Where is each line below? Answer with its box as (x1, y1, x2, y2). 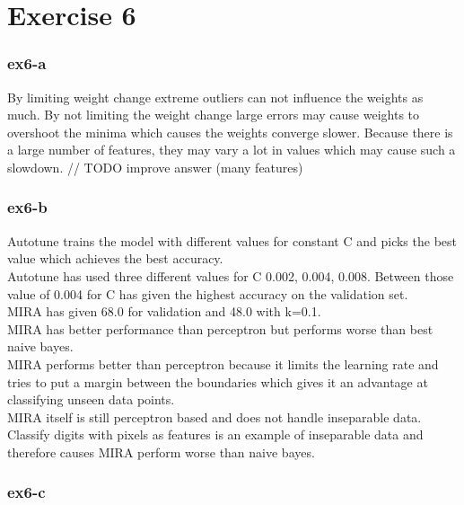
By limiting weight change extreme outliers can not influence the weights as (7, 87, 424, 106)
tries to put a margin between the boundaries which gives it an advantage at (7, 372, 428, 391)
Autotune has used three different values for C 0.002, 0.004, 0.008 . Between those (7, 266, 454, 285)
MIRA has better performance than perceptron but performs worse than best (7, 319, 433, 338)
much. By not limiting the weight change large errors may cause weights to (7, 105, 420, 124)
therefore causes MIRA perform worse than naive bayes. (7, 442, 315, 461)
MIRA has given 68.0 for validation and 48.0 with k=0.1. (7, 302, 321, 321)
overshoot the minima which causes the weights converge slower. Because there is (7, 122, 453, 141)
